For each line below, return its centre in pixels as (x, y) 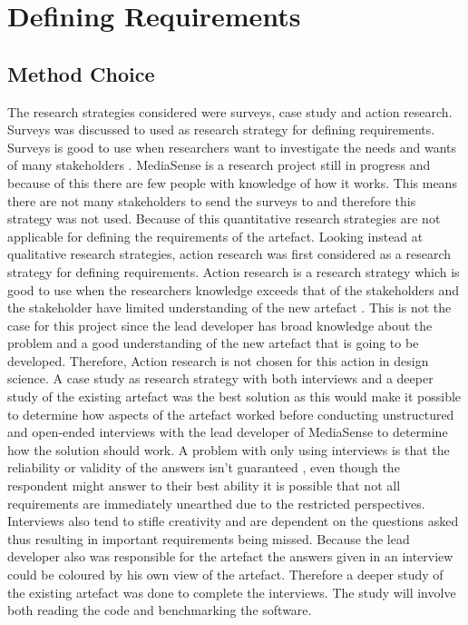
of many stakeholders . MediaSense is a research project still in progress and (219, 165)
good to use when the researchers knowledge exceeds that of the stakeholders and (233, 289)
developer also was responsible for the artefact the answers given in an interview (230, 556)
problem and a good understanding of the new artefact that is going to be (213, 343)
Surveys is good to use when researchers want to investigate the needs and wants (232, 147)
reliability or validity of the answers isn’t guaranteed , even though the (204, 467)
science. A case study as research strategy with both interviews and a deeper (220, 378)
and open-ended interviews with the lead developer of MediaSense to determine (228, 432)
